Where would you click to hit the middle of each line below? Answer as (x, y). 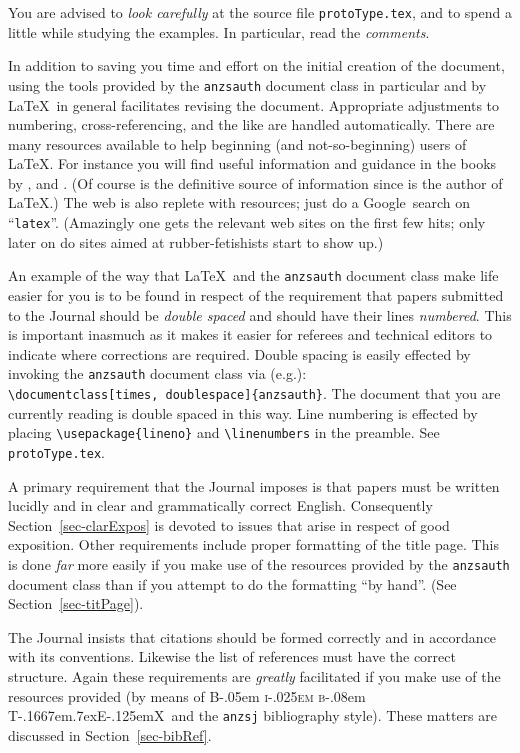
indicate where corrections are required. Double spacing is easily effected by (239, 353)
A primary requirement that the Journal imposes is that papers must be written (254, 485)
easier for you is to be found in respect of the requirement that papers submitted (256, 294)
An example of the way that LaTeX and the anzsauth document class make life (253, 275)
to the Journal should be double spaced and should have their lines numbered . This (260, 314)
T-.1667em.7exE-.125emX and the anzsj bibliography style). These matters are (252, 715)
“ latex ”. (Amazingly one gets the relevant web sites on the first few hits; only (247, 222)
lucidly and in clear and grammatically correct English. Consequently (220, 505)
